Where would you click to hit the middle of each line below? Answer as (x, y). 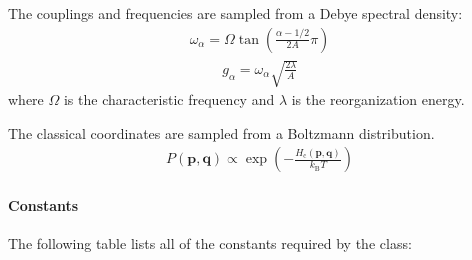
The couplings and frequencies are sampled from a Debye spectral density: (235, 13)
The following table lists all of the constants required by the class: (210, 243)
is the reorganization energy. (378, 99)
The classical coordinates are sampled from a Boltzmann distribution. (221, 132)
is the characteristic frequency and (169, 99)
